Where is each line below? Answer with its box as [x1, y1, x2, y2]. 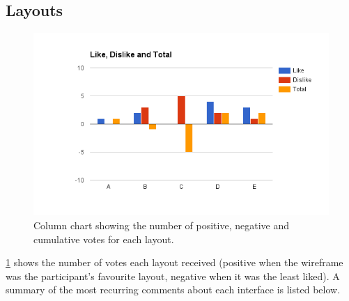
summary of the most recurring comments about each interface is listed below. [6, 282, 341, 297]
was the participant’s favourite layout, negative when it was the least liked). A [6, 268, 340, 283]
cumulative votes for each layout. [33, 231, 174, 246]
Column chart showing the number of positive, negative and [33, 217, 289, 232]
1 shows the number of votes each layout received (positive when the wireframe [6, 255, 343, 270]
